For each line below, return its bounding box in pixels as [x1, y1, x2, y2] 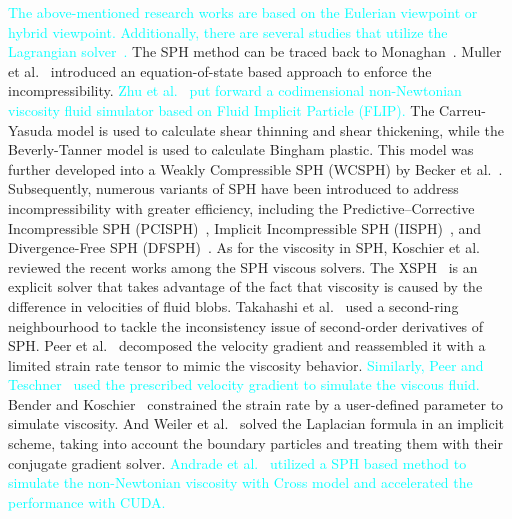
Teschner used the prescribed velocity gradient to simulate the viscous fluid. [8, 374, 480, 395]
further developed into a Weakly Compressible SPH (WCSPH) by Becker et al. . [8, 158, 503, 179]
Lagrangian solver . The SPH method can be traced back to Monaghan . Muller [8, 41, 502, 62]
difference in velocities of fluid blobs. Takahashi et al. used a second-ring [8, 295, 459, 316]
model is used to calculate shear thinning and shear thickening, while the [57, 119, 504, 140]
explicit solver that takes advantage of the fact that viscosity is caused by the [8, 276, 483, 297]
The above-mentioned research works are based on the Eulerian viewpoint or [8, 2, 478, 22]
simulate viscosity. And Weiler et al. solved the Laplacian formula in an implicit [8, 413, 505, 434]
